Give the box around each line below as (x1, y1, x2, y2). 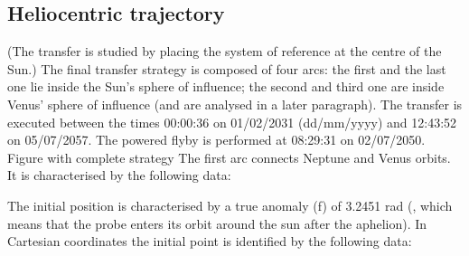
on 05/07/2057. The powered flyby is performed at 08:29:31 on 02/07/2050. (7, 130, 426, 149)
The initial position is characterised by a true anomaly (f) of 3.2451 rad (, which (7, 195, 453, 214)
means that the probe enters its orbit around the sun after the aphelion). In (7, 213, 427, 232)
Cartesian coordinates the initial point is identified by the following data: (7, 232, 412, 251)
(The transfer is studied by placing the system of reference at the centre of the (7, 42, 442, 61)
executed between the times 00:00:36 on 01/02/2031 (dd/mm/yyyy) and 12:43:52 (7, 112, 457, 131)
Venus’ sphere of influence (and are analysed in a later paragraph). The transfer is (7, 94, 463, 113)
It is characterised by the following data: (7, 166, 231, 185)
